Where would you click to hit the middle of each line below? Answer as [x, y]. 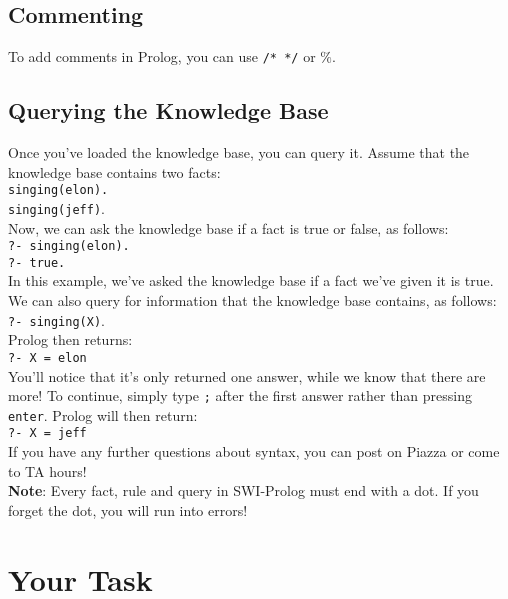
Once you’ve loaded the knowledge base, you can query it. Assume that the [239, 152]
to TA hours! [47, 470]
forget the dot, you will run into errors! [128, 509]
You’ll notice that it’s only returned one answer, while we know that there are [247, 375]
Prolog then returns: [70, 339]
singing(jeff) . [56, 207]
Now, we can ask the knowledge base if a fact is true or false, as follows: [228, 227]
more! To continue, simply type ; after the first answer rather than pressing [240, 395]
